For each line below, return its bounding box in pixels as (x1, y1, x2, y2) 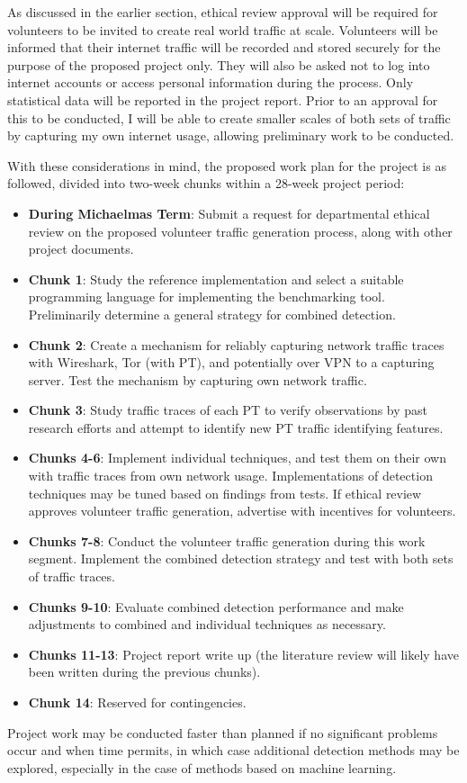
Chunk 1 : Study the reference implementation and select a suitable (28, 269, 404, 288)
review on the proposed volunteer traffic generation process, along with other (28, 221, 453, 240)
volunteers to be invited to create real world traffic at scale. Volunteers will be (7, 20, 438, 39)
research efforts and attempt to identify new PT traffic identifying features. (28, 418, 444, 436)
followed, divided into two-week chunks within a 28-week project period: (7, 174, 405, 193)
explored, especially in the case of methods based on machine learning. (7, 758, 397, 777)
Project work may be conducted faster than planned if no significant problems (7, 723, 438, 742)
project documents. (28, 239, 134, 258)
